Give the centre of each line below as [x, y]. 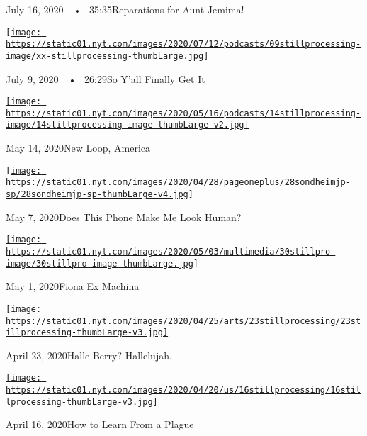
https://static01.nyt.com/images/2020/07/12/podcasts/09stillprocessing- [183, 44]
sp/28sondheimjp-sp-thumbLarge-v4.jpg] [100, 195]
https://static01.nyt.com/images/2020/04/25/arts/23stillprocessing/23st [183, 321]
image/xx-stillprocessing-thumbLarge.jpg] [107, 56]
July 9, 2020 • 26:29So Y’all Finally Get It [106, 78]
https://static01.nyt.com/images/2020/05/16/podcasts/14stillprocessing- [183, 113]
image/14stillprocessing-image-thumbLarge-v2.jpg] [128, 125]
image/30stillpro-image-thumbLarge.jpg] [102, 263]
